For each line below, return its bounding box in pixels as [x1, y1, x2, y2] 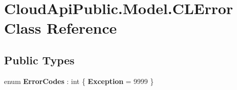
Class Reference [4, 18, 117, 38]
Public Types [4, 52, 75, 67]
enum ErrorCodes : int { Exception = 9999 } [4, 75, 154, 86]
